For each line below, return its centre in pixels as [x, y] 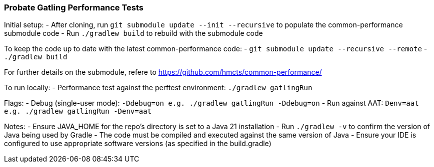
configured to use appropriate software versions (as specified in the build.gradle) [138, 144]
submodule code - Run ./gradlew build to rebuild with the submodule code [133, 33]
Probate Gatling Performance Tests [74, 7]
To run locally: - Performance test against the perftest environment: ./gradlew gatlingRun [158, 88]
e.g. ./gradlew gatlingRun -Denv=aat [78, 111]
